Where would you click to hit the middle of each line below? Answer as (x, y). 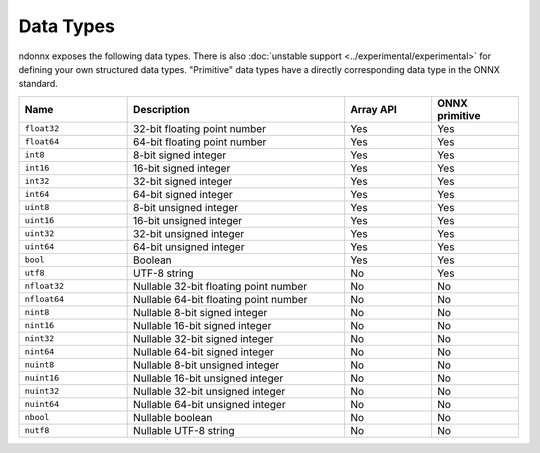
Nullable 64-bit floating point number (220, 299)
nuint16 (42, 378)
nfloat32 (44, 286)
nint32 (39, 338)
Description (161, 109)
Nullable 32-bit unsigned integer (209, 391)
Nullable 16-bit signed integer (202, 325)
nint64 (39, 351)
